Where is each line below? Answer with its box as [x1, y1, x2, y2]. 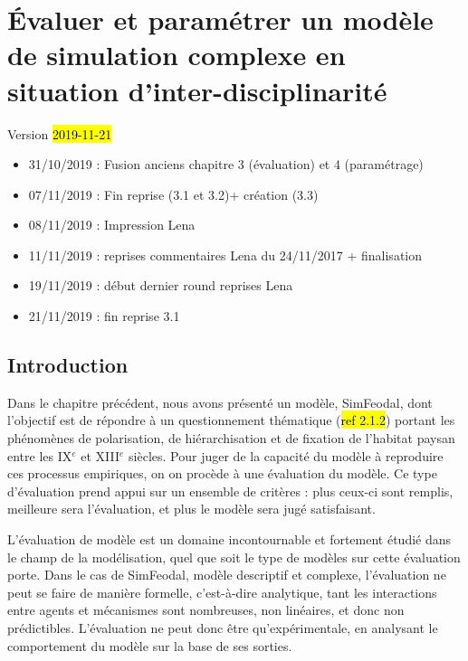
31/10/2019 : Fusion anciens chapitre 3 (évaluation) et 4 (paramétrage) [28, 155, 424, 174]
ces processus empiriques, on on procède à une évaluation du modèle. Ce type [7, 464, 437, 483]
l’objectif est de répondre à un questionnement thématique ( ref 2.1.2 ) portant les [7, 411, 455, 430]
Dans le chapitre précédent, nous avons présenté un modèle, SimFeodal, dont [7, 392, 433, 411]
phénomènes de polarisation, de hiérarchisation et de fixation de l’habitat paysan [7, 429, 455, 448]
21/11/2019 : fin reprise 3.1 [28, 307, 180, 326]
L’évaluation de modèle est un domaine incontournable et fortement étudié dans [7, 530, 452, 549]
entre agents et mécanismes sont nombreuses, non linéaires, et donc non [7, 600, 405, 619]
